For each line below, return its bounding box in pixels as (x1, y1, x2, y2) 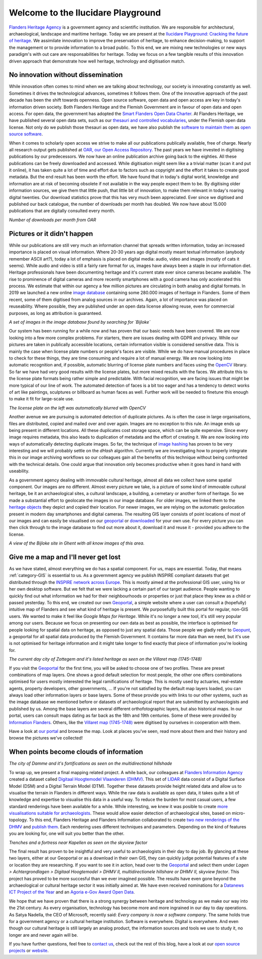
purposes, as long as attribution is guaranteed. (9, 310, 102, 316)
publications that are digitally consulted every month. (9, 208, 115, 214)
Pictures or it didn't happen (9, 230, 93, 238)
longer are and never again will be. (9, 932, 79, 938)
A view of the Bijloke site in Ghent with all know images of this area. (9, 540, 145, 546)
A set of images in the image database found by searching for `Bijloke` (9, 319, 151, 325)
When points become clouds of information (9, 748, 143, 756)
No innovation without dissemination (9, 71, 123, 79)
